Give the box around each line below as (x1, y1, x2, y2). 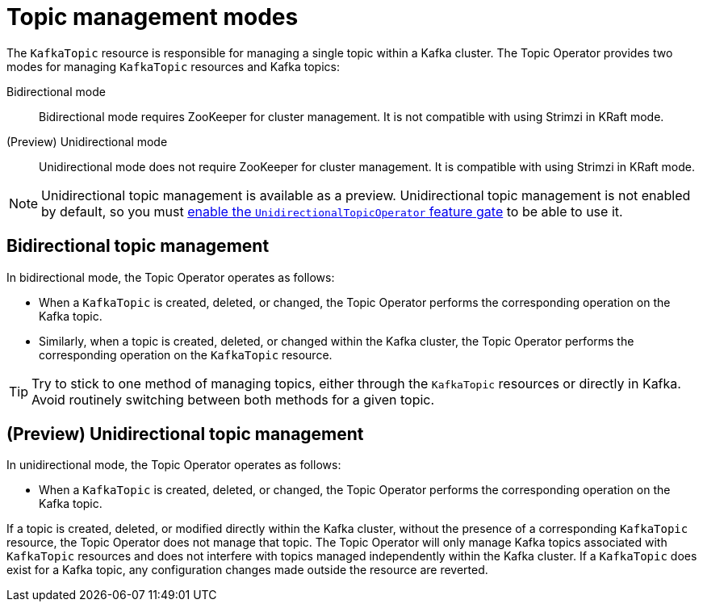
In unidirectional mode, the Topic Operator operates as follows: (6, 458, 341, 472)
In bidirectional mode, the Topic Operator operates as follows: (6, 270, 335, 284)
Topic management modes (6, 3, 299, 31)
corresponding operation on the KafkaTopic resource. (39, 347, 333, 362)
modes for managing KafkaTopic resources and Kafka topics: (6, 59, 340, 73)
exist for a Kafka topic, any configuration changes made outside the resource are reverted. (6, 563, 488, 577)
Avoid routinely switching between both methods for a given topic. (31, 391, 435, 408)
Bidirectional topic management (6, 236, 270, 257)
